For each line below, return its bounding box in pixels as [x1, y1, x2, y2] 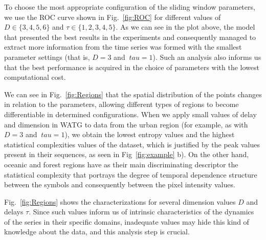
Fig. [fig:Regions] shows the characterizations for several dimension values [4, 196, 236, 207]
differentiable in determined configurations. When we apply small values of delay [4, 108, 257, 119]
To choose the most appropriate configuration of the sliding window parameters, [4, 2, 255, 12]
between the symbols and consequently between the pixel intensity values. [4, 179, 235, 190]
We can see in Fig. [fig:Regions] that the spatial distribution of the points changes [4, 89, 262, 99]
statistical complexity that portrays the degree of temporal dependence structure [4, 169, 257, 180]
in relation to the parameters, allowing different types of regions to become [4, 99, 239, 110]
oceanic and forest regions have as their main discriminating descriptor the [4, 159, 238, 169]
